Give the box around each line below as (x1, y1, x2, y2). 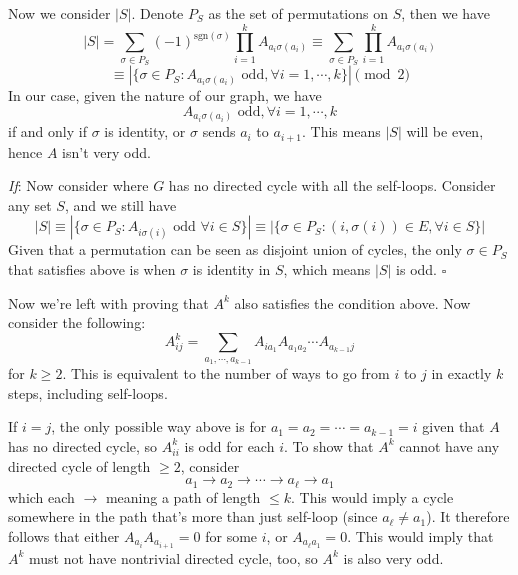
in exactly (431, 363, 492, 384)
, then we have (401, 3, 490, 23)
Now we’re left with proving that (8, 292, 209, 313)
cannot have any (399, 435, 500, 456)
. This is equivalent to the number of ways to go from (62, 363, 390, 384)
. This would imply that (347, 525, 494, 546)
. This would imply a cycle (290, 486, 454, 507)
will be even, (406, 121, 484, 142)
